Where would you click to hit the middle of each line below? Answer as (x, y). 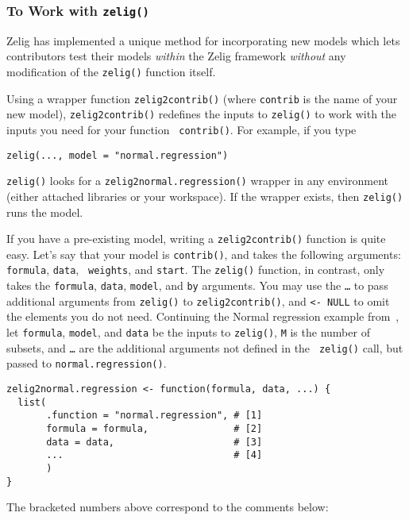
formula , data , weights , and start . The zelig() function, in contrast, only (196, 270)
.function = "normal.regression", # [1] (154, 416)
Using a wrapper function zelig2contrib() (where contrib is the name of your (202, 98)
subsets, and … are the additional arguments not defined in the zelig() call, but (205, 347)
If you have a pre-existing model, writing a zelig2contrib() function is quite (196, 239)
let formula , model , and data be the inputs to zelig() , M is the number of (188, 332)
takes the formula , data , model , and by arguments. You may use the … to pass (197, 285)
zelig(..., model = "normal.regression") (118, 155)
